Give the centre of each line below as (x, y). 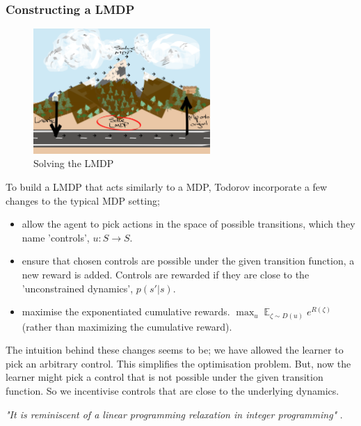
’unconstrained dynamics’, (78, 288)
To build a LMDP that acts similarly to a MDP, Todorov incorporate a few (167, 187)
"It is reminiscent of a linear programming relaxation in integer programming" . (174, 414)
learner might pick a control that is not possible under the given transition (165, 377)
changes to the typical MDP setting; (83, 200)
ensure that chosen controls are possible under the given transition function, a (188, 261)
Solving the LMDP (74, 163)
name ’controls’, (56, 237)
